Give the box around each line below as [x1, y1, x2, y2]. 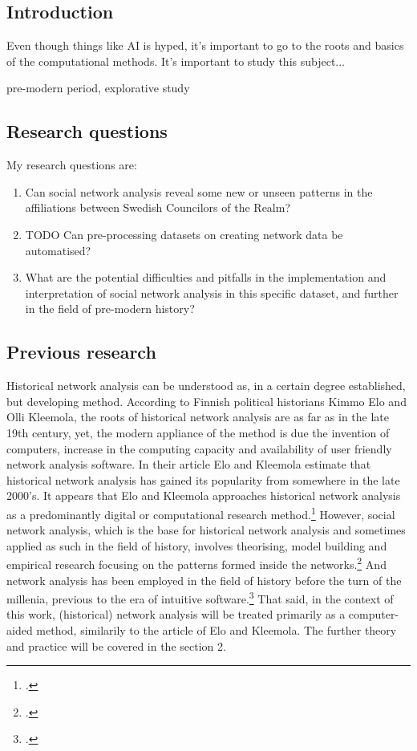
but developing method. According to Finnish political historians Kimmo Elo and [6, 392, 407, 409]
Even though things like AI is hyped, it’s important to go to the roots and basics [6, 37, 404, 54]
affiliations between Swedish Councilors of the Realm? [25, 199, 291, 216]
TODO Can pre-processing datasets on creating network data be [25, 225, 343, 242]
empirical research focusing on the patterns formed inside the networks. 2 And [6, 554, 387, 572]
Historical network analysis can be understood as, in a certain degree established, [6, 377, 406, 394]
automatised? [25, 242, 91, 258]
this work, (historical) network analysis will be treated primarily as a [6, 606, 346, 623]
